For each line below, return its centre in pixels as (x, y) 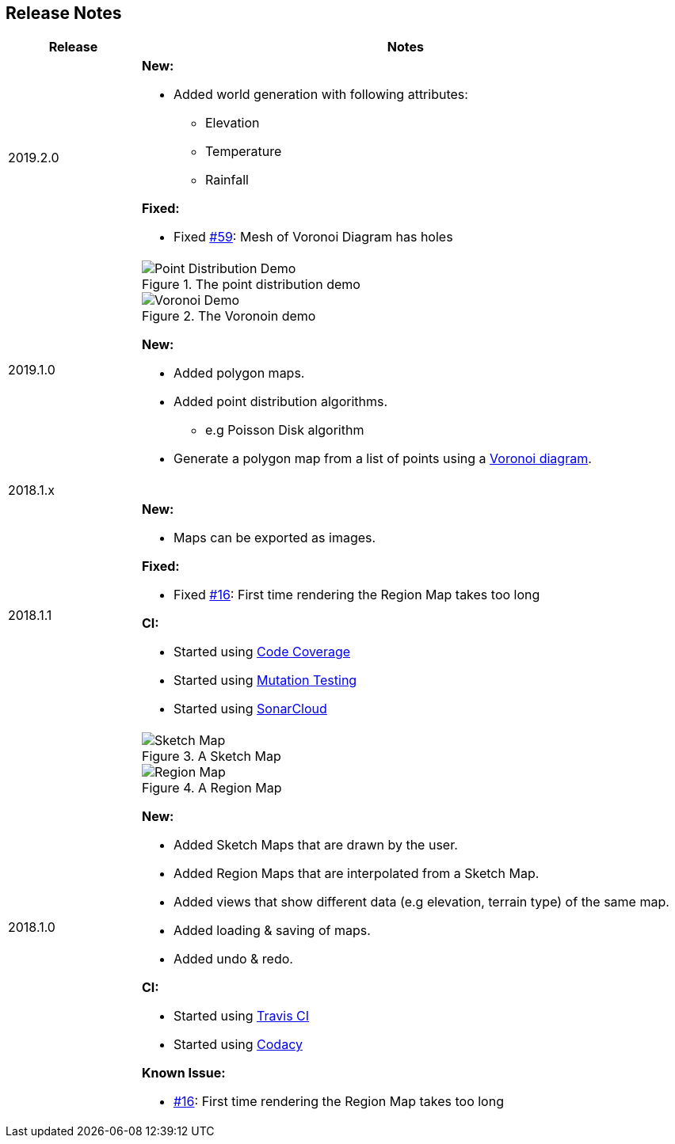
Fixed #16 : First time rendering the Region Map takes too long (357, 595)
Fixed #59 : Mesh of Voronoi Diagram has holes (313, 237)
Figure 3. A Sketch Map (211, 756)
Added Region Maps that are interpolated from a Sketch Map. (356, 874)
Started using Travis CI (241, 1016)
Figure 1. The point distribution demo (251, 285)
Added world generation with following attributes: (320, 95)
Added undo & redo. (233, 959)
